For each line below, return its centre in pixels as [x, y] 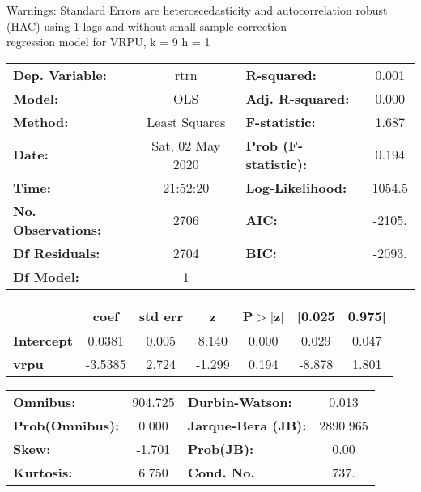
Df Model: [46, 276]
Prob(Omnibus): [66, 425]
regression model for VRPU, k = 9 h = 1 [108, 42]
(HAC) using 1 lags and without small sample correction [147, 25]
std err [161, 316]
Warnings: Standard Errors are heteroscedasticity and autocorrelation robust [197, 10]
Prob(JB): [221, 448]
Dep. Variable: [60, 74]
